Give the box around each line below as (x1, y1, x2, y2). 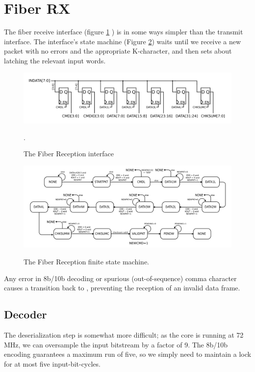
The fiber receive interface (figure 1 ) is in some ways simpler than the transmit (4, 27, 243, 37)
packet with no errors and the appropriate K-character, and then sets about (4, 46, 232, 56)
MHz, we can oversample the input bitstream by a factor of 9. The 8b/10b (4, 339, 228, 349)
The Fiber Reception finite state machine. (24, 257, 149, 267)
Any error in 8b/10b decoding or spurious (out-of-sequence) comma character (4, 273, 237, 283)
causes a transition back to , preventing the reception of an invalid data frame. (4, 283, 240, 293)
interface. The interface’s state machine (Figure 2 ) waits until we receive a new (4, 36, 241, 46)
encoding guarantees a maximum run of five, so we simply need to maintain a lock (4, 349, 251, 359)
